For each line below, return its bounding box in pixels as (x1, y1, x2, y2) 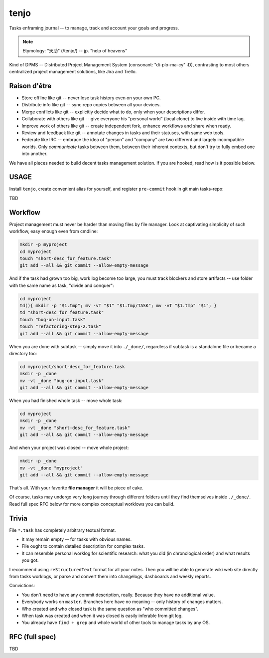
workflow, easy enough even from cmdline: (9, 228, 98, 234)
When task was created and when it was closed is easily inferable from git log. (21, 613, 183, 619)
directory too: (9, 350, 37, 356)
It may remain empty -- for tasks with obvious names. (21, 536, 132, 542)
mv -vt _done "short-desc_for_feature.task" (19, 425, 131, 431)
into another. (21, 151, 48, 157)
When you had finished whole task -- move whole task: (9, 398, 123, 404)
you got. (21, 557, 39, 563)
